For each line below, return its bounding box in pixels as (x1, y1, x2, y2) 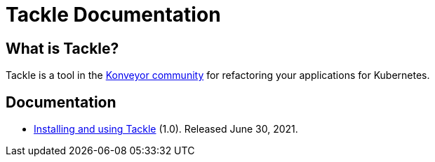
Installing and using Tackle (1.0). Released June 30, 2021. (34, 123, 298, 135)
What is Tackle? (6, 39, 119, 57)
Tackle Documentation (6, 3, 221, 27)
